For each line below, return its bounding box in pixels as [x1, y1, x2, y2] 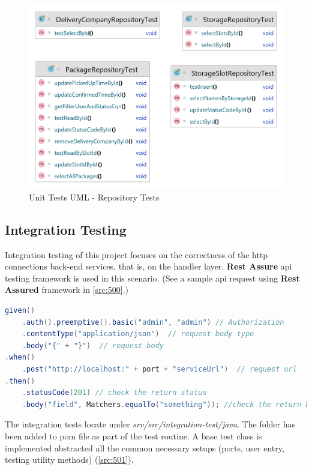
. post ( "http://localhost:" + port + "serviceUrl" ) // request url [22, 365, 297, 374]
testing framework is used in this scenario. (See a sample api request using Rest [5, 271, 300, 284]
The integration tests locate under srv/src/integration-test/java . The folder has [5, 418, 296, 430]
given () [5, 306, 35, 315]
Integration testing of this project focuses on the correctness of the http [5, 248, 268, 261]
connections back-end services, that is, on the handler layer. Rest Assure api [5, 260, 292, 273]
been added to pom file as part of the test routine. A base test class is [5, 429, 262, 442]
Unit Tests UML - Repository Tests [29, 190, 160, 203]
